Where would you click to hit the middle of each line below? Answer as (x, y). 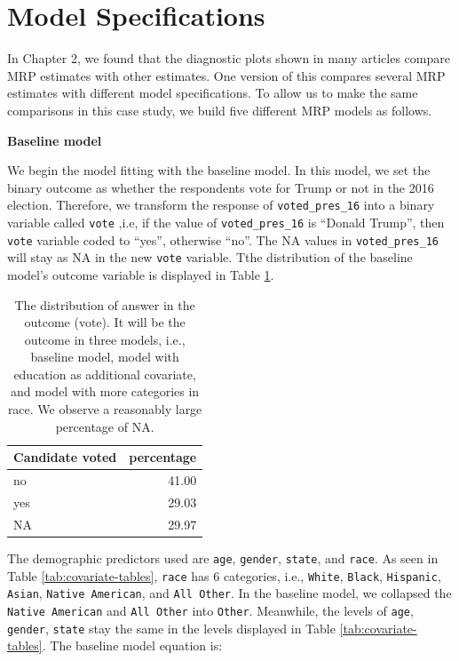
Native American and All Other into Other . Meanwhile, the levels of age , (210, 610)
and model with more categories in (105, 391)
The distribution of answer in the (105, 304)
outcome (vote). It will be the (105, 322)
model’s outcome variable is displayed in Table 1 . (141, 274)
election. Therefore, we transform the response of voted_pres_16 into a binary (221, 205)
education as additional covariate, (105, 374)
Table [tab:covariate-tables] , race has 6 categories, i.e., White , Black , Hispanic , (224, 575)
